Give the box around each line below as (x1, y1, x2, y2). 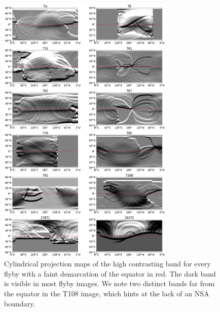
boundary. (4, 298, 35, 308)
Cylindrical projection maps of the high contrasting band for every (4, 258, 211, 269)
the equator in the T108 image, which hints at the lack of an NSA (4, 288, 209, 299)
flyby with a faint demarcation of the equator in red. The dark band (4, 268, 216, 279)
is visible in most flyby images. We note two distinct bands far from (4, 278, 215, 289)
